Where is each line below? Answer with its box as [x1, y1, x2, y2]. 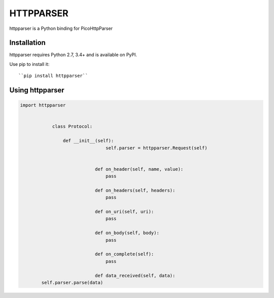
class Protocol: [52, 124, 93, 129]
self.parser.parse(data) [41, 280, 104, 285]
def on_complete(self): [94, 251, 154, 257]
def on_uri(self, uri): [94, 209, 154, 215]
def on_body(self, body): [94, 230, 159, 236]
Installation [9, 39, 46, 47]
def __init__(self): [62, 138, 114, 144]
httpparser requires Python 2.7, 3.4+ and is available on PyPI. [9, 52, 137, 58]
